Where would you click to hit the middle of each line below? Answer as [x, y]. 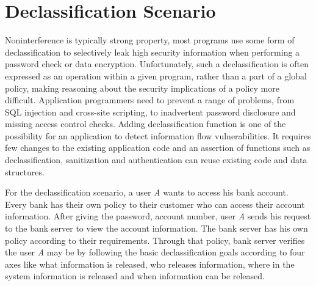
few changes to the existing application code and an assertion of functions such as [158, 148]
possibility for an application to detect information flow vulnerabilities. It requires [158, 135]
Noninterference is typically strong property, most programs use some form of [150, 40]
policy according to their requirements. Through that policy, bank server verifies [155, 240]
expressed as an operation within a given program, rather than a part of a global [156, 75]
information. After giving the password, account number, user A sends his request [158, 216]
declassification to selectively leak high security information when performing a [153, 52]
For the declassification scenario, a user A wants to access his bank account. [147, 192]
